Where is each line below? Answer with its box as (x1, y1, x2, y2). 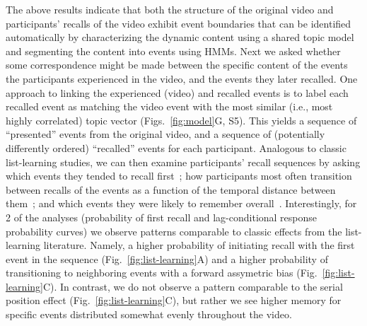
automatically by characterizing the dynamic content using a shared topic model (6, 30, 354, 45)
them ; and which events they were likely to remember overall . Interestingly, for (6, 196, 357, 211)
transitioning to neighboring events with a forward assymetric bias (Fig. (6, 265, 318, 280)
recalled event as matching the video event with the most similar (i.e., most (6, 99, 333, 114)
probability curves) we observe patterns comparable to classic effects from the (6, 223, 342, 238)
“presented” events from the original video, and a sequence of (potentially (6, 127, 325, 141)
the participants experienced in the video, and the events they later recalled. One (6, 71, 358, 86)
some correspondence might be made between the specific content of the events (6, 57, 348, 72)
